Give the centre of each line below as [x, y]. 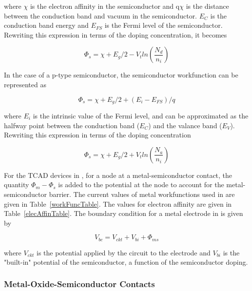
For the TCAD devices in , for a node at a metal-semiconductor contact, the [118, 175]
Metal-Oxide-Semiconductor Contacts [79, 283]
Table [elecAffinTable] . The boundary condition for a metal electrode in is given [124, 213]
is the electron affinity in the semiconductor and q [105, 6]
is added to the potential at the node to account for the [141, 184]
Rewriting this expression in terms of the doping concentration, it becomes [116, 34]
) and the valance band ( [185, 125]
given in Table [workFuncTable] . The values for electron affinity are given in [118, 204]
